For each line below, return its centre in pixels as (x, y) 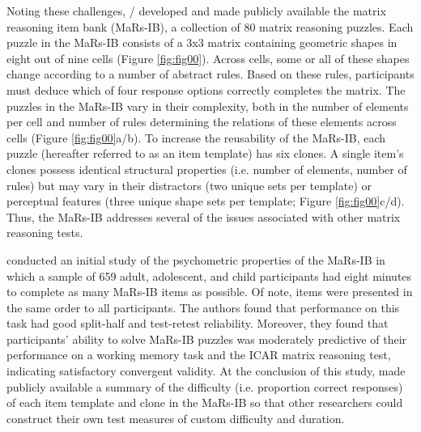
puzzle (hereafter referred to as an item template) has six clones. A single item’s (205, 153)
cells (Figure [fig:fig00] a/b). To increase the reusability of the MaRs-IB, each (196, 137)
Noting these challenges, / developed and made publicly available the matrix (196, 11)
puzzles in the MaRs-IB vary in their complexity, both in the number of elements (208, 106)
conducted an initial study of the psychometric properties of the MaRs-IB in (196, 259)
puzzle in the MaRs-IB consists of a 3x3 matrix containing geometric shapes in (202, 42)
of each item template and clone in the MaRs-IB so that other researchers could (205, 402)
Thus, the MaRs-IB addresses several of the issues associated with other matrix (204, 216)
